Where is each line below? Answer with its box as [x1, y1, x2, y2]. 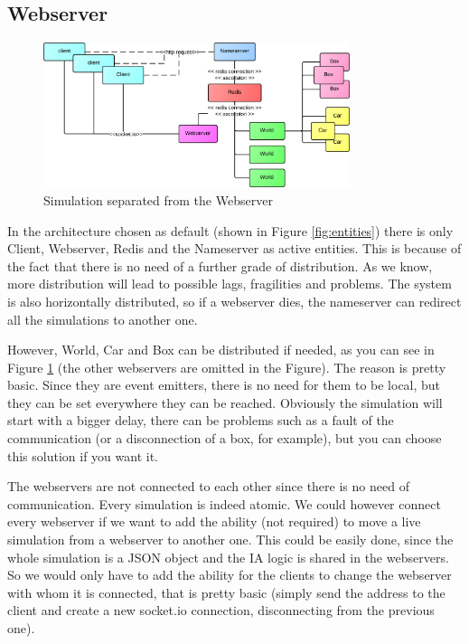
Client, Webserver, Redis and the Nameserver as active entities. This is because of [7, 239, 462, 258]
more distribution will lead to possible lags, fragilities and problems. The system [7, 274, 452, 293]
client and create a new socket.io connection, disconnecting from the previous [7, 601, 435, 620]
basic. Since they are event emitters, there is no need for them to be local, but [7, 375, 441, 394]
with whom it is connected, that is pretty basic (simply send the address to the [7, 582, 446, 601]
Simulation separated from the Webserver [43, 190, 273, 209]
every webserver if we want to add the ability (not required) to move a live [7, 512, 421, 531]
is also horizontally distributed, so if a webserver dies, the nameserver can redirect [7, 291, 462, 310]
